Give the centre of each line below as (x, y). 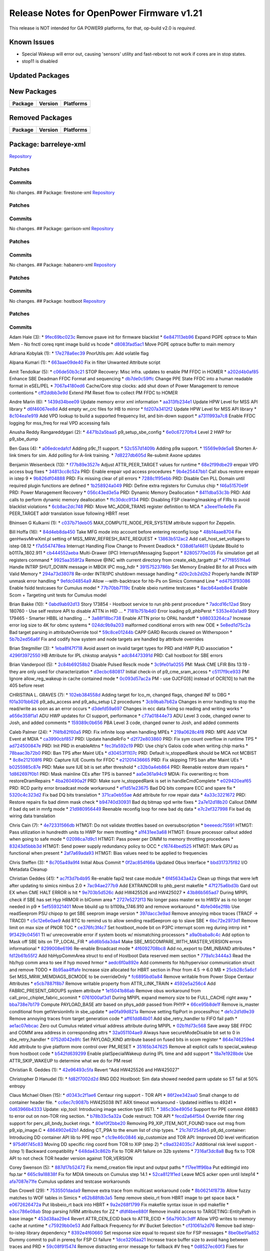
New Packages (33, 91)
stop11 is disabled (40, 61)
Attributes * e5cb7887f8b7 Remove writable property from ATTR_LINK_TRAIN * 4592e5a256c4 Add (112, 984)
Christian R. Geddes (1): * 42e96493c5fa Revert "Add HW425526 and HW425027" (94, 1070)
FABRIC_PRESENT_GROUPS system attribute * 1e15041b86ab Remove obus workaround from (105, 990)
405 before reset (27, 686)
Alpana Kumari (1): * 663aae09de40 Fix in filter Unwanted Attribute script (85, 362)
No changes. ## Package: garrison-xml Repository (61, 229)
